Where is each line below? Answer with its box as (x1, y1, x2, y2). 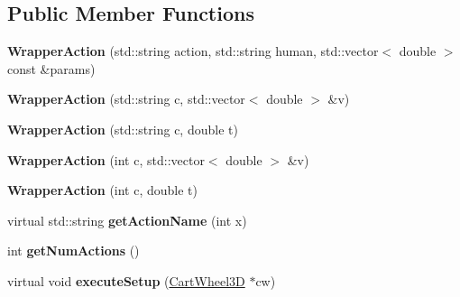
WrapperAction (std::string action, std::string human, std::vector (7, 42, 379, 60)
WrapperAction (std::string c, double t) (7, 119, 238, 138)
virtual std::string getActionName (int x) (7, 210, 247, 229)
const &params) (7, 59, 96, 78)
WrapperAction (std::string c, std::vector (7, 89, 245, 108)
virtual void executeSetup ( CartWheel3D (7, 271, 245, 290)
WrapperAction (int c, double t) (7, 181, 198, 200)
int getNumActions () (7, 241, 140, 260)
